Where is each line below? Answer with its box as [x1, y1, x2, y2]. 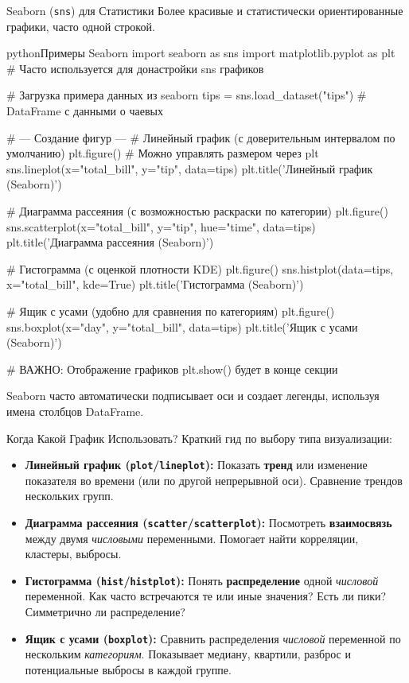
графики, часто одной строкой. [6, 17, 155, 34]
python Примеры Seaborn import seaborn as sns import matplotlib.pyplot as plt [6, 45, 395, 61]
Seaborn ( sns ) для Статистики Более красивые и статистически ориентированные [6, 2, 403, 18]
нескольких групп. [25, 487, 114, 504]
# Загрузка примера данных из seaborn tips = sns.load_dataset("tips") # [6, 87, 367, 103]
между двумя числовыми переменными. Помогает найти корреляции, [25, 530, 359, 546]
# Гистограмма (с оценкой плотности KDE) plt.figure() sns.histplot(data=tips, [6, 260, 394, 277]
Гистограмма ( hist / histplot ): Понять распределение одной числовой [25, 572, 379, 588]
